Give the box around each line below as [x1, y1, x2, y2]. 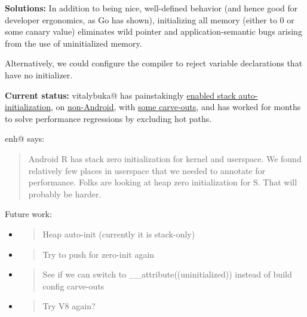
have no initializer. [5, 68, 73, 81]
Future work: [5, 208, 52, 220]
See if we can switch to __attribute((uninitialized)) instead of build [42, 268, 292, 281]
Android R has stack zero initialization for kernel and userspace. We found [28, 152, 302, 164]
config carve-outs [42, 279, 105, 292]
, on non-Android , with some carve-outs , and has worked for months [51, 100, 301, 113]
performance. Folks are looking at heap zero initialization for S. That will [28, 176, 297, 188]
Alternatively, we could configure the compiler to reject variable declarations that [5, 57, 303, 69]
